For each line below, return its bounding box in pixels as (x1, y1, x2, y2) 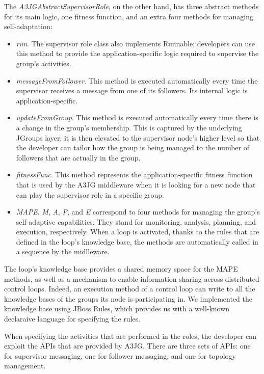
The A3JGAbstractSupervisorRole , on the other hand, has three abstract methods (4, 1, 259, 11)
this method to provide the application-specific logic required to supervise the (16, 48, 259, 59)
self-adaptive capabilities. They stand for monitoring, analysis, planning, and (16, 216, 256, 227)
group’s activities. (16, 58, 71, 68)
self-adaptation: (4, 21, 52, 32)
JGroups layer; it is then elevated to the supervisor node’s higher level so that (16, 132, 260, 143)
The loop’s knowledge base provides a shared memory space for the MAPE (4, 263, 238, 274)
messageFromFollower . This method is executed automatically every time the (16, 75, 258, 86)
